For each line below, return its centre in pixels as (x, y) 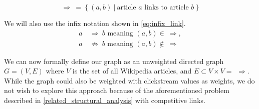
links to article (167, 7)
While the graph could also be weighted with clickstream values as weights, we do (129, 80)
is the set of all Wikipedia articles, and (132, 71)
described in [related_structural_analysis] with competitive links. (105, 100)
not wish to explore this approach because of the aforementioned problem (117, 90)
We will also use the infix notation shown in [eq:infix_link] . (95, 23)
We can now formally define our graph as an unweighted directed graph (114, 61)
